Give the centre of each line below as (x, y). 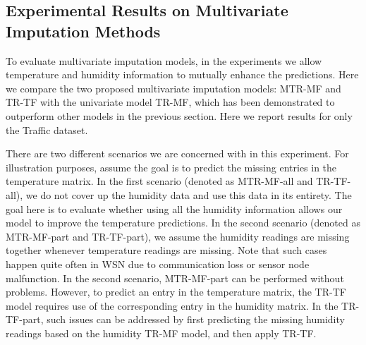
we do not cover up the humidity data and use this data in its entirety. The (189, 194)
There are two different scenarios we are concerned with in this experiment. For (177, 153)
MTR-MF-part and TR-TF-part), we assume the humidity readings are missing (178, 236)
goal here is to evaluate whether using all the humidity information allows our (174, 208)
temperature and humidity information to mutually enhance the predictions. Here (182, 74)
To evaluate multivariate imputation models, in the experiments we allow (164, 60)
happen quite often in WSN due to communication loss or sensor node (158, 264)
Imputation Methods (83, 31)
